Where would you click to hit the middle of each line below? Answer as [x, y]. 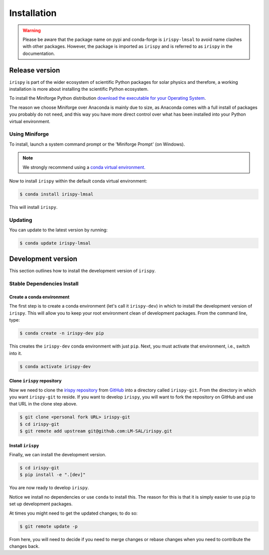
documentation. [39, 53]
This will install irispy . [33, 207]
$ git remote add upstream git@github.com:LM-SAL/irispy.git [96, 431]
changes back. [24, 546]
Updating [21, 220]
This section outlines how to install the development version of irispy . [83, 271]
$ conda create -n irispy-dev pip [62, 333]
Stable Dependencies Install [44, 284]
